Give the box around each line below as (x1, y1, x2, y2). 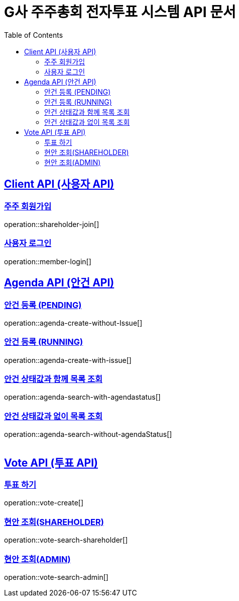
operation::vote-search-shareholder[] (4, 536, 128, 545)
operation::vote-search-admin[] (4, 572, 108, 581)
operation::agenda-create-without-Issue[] (4, 318, 143, 327)
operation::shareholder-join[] (4, 219, 99, 229)
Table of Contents (4, 30, 63, 39)
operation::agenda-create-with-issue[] (4, 355, 132, 364)
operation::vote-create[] (4, 498, 84, 507)
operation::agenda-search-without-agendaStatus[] (4, 430, 172, 439)
